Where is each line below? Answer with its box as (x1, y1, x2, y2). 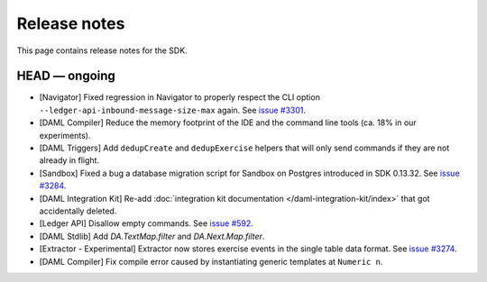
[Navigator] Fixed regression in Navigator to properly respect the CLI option (39, 92, 320, 103)
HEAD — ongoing (16, 68, 116, 84)
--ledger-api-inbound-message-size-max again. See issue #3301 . (39, 105, 307, 115)
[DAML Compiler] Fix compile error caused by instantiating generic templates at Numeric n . (39, 256, 383, 267)
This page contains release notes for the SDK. (16, 45, 188, 56)
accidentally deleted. (39, 205, 117, 216)
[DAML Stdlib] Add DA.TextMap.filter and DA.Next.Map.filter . (39, 231, 265, 241)
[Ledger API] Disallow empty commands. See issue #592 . (39, 218, 254, 229)
